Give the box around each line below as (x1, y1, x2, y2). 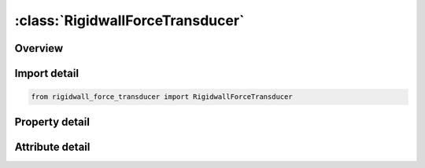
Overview (14, 42, 64, 55)
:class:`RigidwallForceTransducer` (14, 12, 245, 29)
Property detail (14, 115, 91, 129)
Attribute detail (14, 140, 91, 153)
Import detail (14, 67, 79, 80)
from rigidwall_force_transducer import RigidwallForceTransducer (31, 93, 293, 101)
